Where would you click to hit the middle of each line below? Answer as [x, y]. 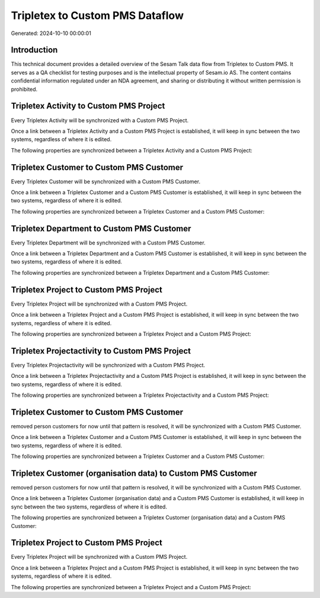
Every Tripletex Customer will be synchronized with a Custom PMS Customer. [106, 182]
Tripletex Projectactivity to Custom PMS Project [101, 351]
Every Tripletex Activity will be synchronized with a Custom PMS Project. [100, 120]
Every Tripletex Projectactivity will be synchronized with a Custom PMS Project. [108, 365]
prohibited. [24, 89]
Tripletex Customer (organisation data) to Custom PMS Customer [134, 473]
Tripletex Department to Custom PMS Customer [101, 228]
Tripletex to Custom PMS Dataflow [97, 15]
